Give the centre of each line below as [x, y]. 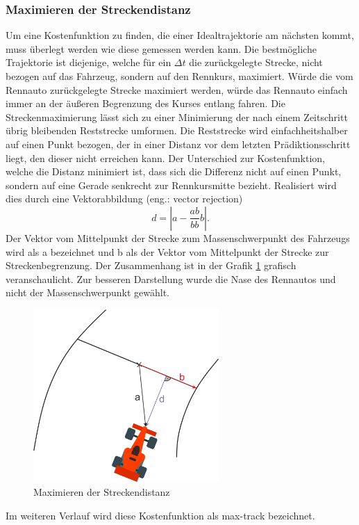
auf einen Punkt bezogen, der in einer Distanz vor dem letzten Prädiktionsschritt [178, 144]
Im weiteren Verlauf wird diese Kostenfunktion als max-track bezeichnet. [160, 515]
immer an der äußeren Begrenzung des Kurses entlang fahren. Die [145, 103]
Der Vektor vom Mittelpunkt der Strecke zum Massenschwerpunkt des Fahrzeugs [178, 237]
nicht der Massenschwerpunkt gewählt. [87, 292]
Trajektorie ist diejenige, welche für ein [89, 62]
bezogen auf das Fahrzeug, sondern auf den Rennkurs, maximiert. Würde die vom [179, 76]
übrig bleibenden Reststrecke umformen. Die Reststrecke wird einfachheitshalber [177, 130]
